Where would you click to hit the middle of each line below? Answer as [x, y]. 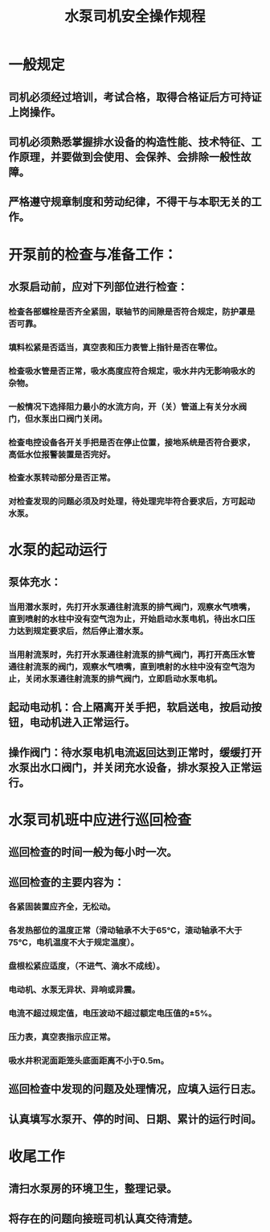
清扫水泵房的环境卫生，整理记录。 [93, 1189]
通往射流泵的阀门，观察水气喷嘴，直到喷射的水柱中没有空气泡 [128, 666]
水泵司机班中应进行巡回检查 [100, 820]
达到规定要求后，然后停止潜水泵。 [82, 631]
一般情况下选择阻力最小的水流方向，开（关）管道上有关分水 [124, 406]
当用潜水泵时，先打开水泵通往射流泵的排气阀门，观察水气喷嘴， [132, 607]
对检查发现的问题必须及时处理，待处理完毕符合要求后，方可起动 [132, 501]
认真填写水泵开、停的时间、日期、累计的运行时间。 [135, 1119]
